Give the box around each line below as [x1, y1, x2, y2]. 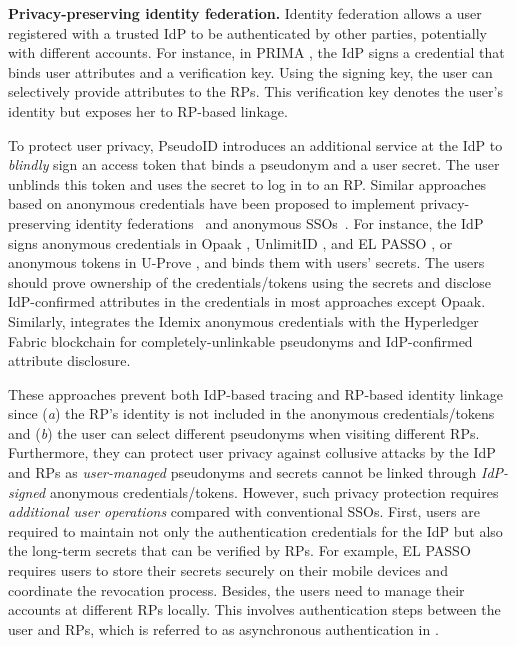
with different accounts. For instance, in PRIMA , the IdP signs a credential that [8, 42, 505, 63]
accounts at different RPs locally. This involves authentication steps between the [8, 599, 501, 620]
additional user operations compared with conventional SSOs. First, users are [8, 501, 480, 522]
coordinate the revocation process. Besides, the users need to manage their [8, 579, 465, 600]
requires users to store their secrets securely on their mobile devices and [8, 560, 448, 581]
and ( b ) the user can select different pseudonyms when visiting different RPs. [8, 422, 480, 443]
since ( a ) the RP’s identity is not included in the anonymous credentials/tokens [8, 403, 495, 424]
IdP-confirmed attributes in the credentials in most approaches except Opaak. [8, 291, 486, 312]
